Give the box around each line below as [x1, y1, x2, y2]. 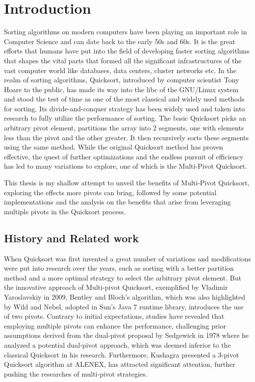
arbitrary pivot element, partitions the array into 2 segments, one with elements [4, 123, 244, 133]
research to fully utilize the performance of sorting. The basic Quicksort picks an [4, 113, 246, 123]
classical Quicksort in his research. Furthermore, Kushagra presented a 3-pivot [4, 349, 239, 359]
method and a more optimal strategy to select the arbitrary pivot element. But [4, 272, 241, 282]
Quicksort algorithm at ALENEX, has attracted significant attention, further [4, 359, 235, 369]
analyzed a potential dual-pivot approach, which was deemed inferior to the [4, 339, 231, 350]
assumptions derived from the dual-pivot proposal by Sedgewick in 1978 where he [4, 330, 249, 340]
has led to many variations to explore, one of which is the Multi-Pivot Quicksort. [4, 161, 247, 171]
